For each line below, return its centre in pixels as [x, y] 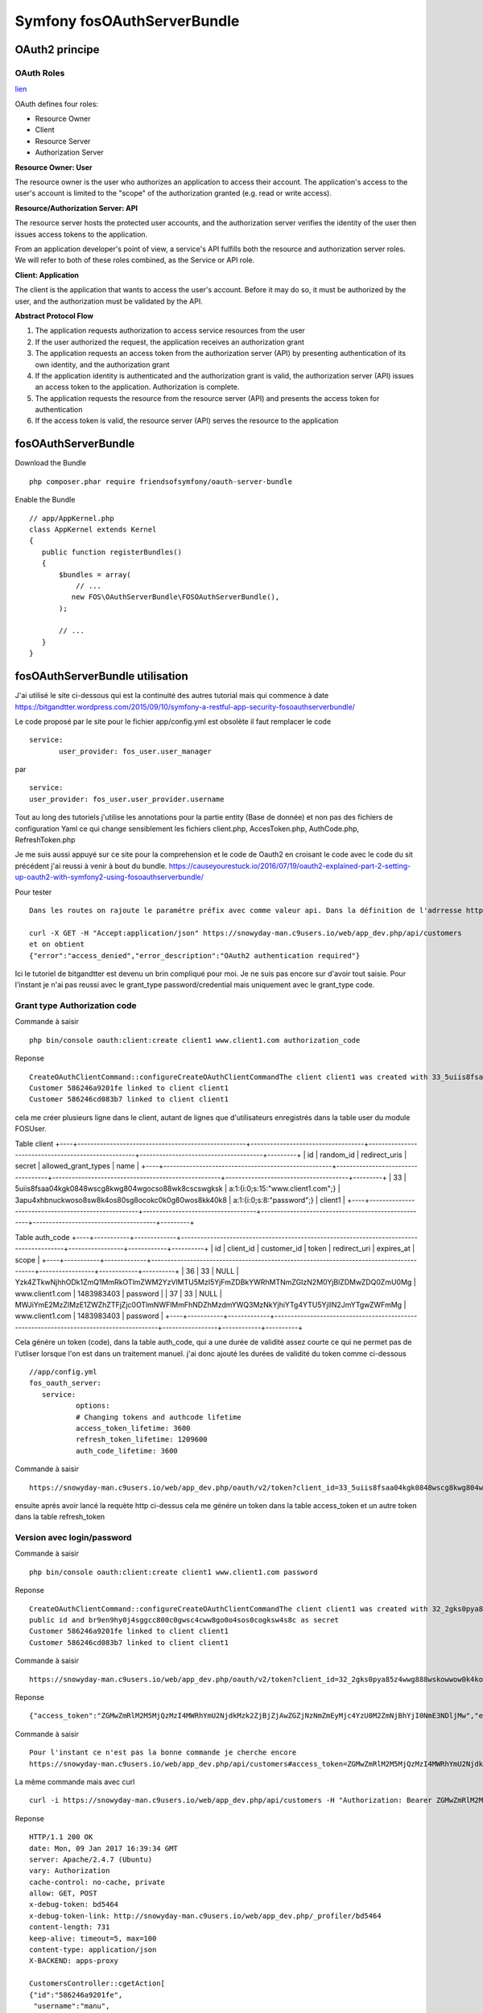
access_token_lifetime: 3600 [133, 1428]
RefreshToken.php [45, 840]
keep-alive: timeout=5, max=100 [93, 1938]
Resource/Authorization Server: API [76, 208]
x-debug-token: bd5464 [74, 1905]
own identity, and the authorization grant [102, 364]
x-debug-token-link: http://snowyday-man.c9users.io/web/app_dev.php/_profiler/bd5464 [205, 1916]
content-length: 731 [70, 1927]
